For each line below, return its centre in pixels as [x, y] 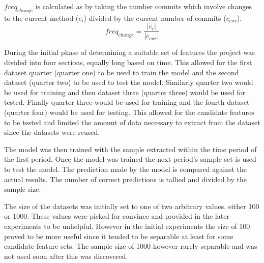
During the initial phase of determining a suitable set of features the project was [129, 52]
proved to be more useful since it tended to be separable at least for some [119, 236]
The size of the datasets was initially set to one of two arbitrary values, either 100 [132, 206]
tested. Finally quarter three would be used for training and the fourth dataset [127, 102]
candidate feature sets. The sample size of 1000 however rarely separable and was [131, 246]
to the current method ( [41, 18]
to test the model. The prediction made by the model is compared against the [126, 169]
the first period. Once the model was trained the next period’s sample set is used [130, 159]
